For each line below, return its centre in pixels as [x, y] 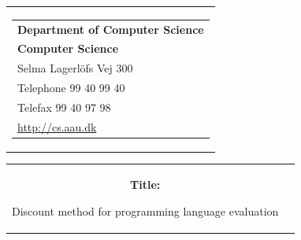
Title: [145, 185]
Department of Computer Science [111, 29]
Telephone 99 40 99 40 [71, 88]
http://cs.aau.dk [57, 126]
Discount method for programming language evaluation [145, 210]
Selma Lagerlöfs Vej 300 [75, 68]
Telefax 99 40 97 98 [64, 107]
